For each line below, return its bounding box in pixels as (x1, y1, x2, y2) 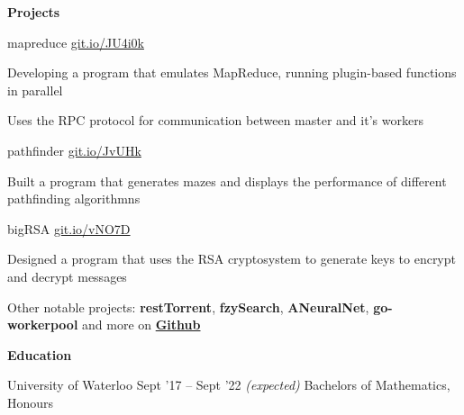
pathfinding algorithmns (7, 189, 141, 208)
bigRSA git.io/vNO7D (7, 219, 131, 238)
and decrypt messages (7, 266, 127, 285)
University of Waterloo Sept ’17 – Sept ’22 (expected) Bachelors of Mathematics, (7, 375, 450, 394)
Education (7, 345, 72, 364)
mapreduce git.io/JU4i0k (7, 32, 144, 51)
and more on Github (82, 315, 201, 334)
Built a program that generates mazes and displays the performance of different (7, 171, 447, 190)
